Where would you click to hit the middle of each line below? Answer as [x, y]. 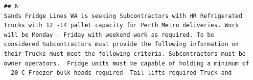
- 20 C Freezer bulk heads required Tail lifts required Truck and [118, 73]
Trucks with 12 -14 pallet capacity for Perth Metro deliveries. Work [121, 25]
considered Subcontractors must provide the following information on [121, 44]
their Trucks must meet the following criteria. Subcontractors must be [125, 54]
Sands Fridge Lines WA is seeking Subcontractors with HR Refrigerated [123, 16]
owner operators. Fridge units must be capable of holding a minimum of [127, 63]
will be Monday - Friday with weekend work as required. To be [109, 35]
